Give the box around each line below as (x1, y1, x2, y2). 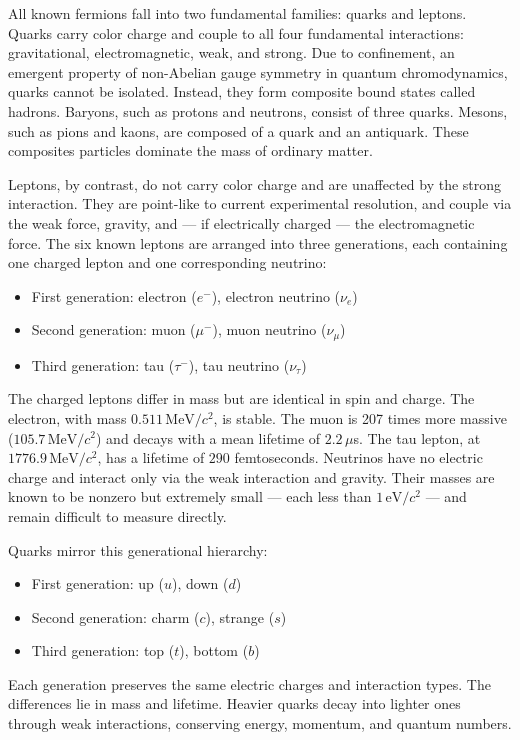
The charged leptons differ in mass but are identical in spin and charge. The (8, 388, 475, 409)
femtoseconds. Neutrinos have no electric (234, 447, 483, 468)
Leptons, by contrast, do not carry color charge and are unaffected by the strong (8, 173, 502, 194)
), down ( (172, 573, 229, 594)
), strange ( (205, 606, 275, 627)
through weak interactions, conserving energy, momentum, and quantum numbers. (8, 713, 512, 734)
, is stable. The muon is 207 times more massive (213, 407, 507, 428)
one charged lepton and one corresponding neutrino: (8, 252, 327, 273)
